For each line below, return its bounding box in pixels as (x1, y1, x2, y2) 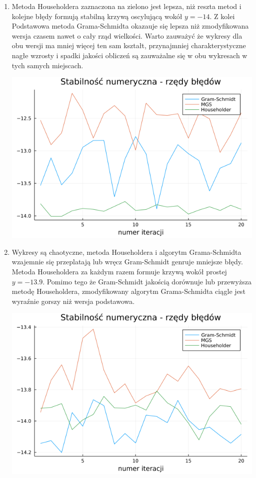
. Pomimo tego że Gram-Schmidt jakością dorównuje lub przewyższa (42, 276, 251, 286)
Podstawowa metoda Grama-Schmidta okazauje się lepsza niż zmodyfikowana (11, 21, 249, 31)
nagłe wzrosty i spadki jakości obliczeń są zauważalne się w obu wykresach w (11, 50, 247, 60)
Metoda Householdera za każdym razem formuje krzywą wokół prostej (11, 266, 227, 277)
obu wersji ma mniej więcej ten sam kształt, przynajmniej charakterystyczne (11, 40, 246, 51)
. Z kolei (209, 11, 235, 21)
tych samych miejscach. (11, 60, 83, 70)
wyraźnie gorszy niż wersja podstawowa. (11, 295, 135, 306)
